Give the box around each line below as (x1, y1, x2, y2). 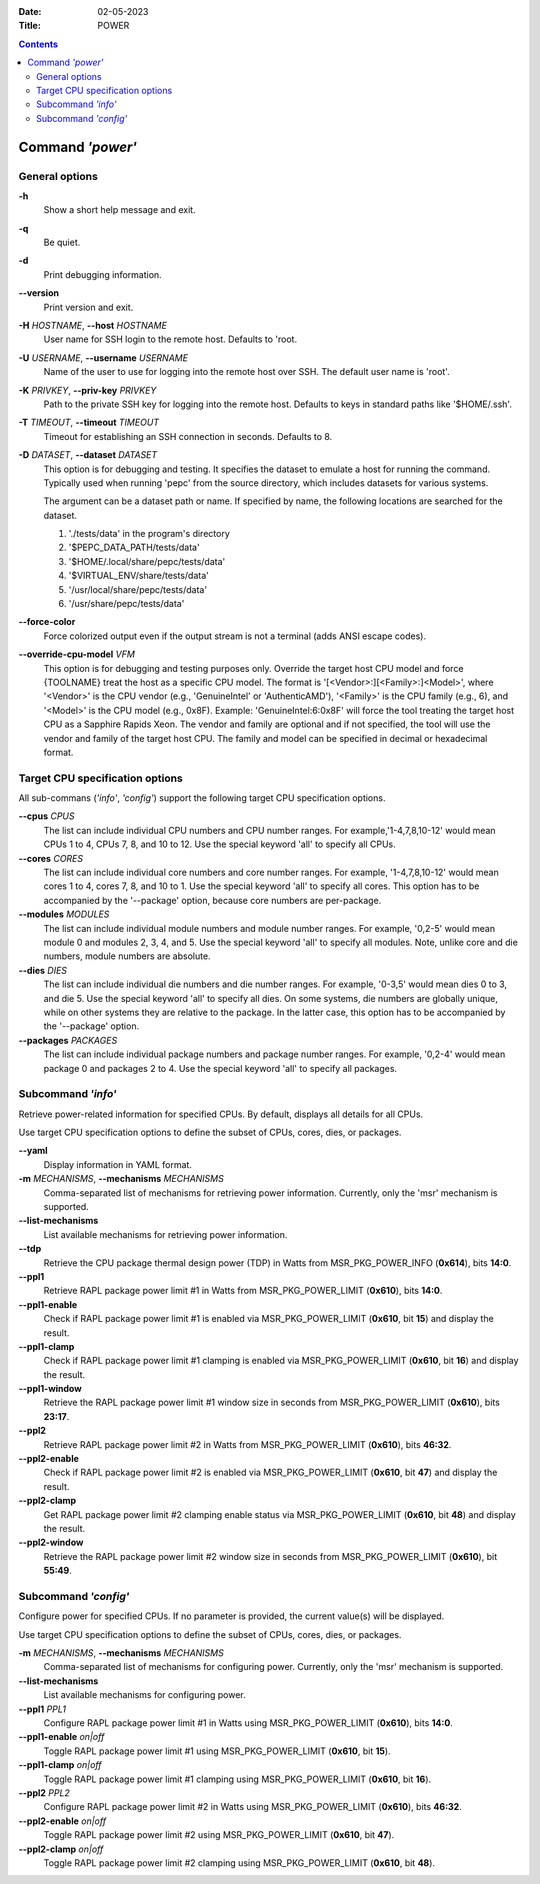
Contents (18, 38, 59, 50)
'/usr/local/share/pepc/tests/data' (68, 583, 208, 595)
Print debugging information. (43, 268, 162, 280)
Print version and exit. (43, 301, 134, 313)
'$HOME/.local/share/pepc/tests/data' (68, 555, 226, 567)
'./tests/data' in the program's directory (68, 528, 230, 540)
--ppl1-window (18, 1383, 82, 1395)
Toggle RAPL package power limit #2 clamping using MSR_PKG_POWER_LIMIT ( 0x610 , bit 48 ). (43, 1856, 435, 1869)
